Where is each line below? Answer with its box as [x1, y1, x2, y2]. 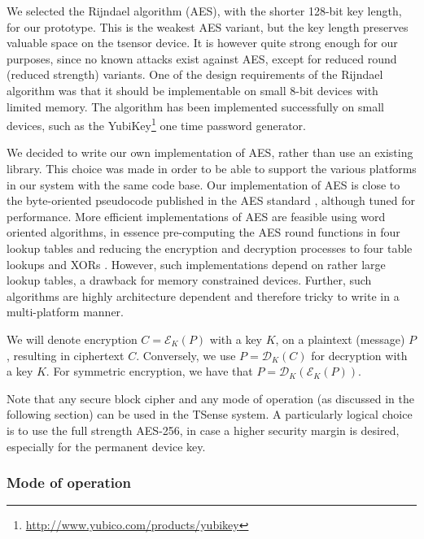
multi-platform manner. [7, 303, 124, 320]
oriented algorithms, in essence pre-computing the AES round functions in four [7, 224, 400, 241]
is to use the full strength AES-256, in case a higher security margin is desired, [7, 421, 400, 438]
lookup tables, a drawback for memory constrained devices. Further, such [7, 272, 372, 289]
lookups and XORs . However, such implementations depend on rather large [7, 255, 386, 272]
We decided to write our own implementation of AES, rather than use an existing [7, 144, 413, 161]
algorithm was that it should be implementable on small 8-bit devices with [7, 81, 378, 98]
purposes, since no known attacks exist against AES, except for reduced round [7, 50, 397, 67]
